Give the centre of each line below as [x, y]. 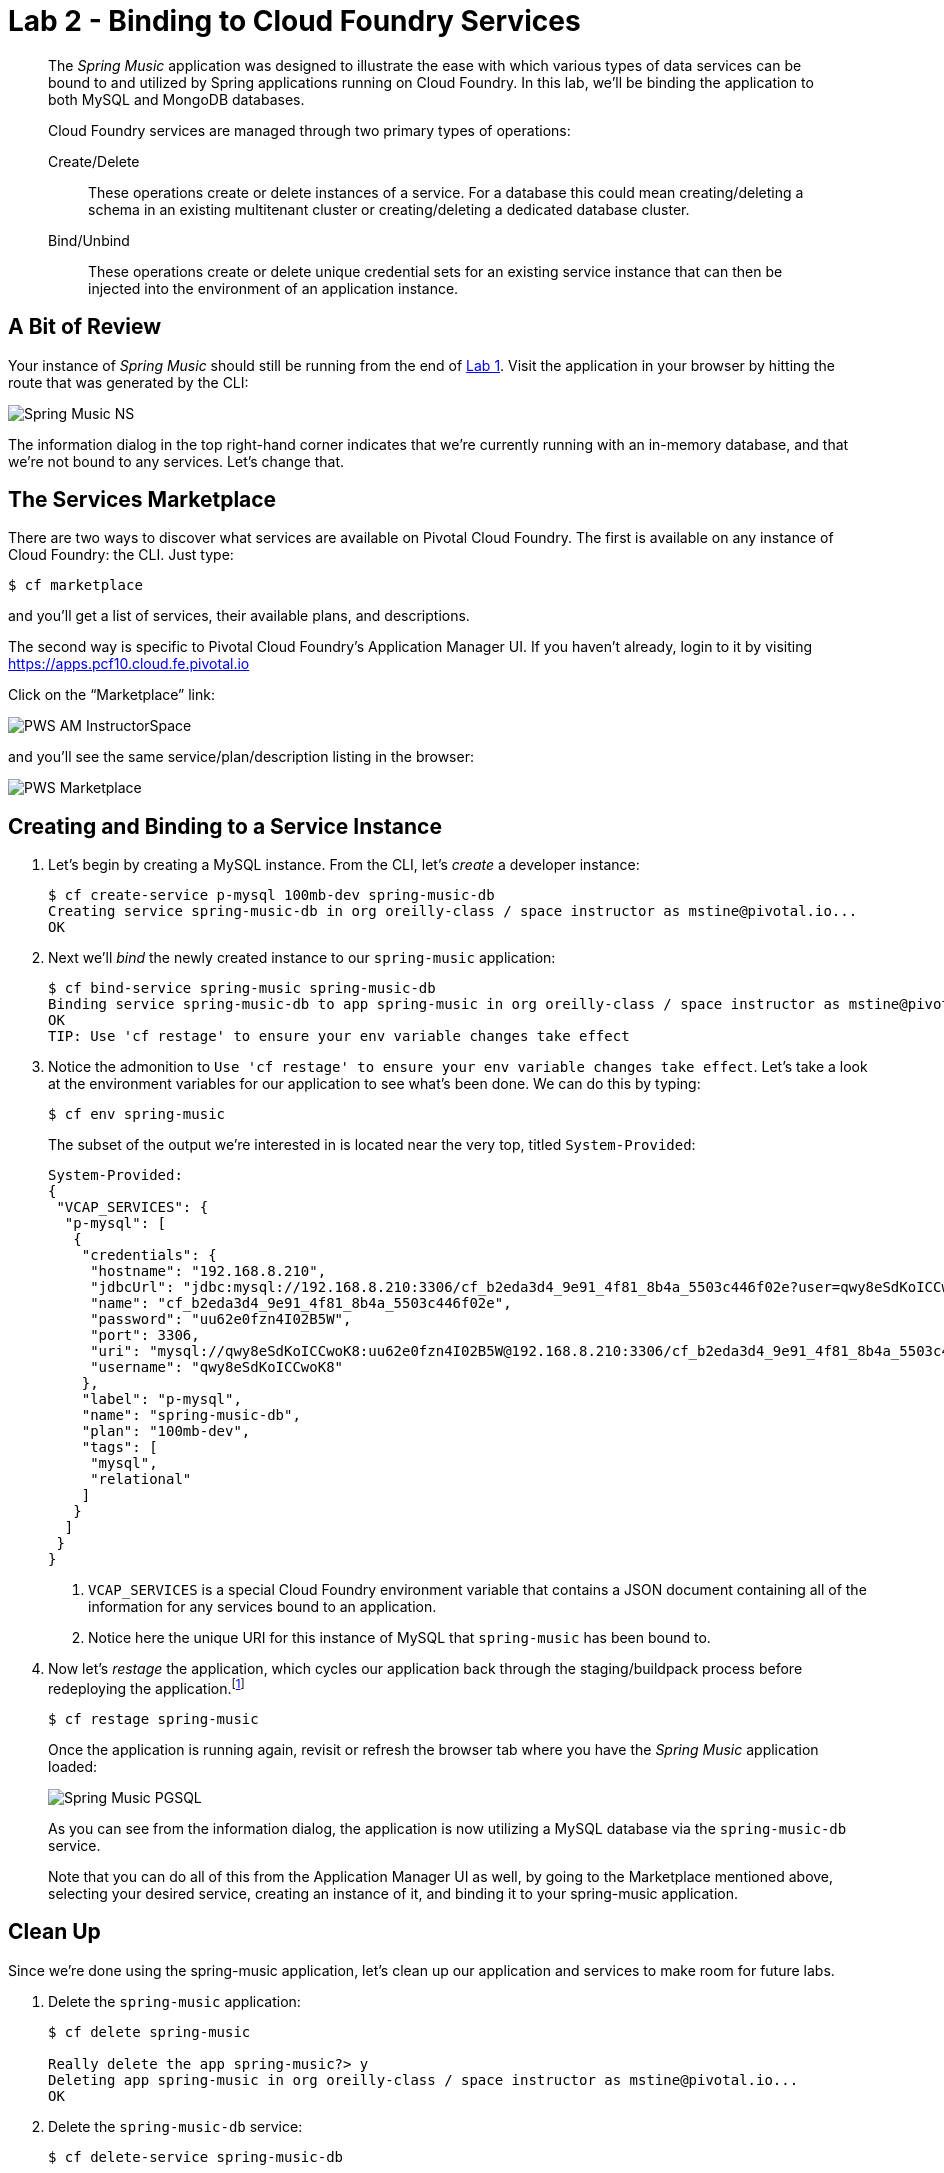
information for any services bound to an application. [262, 1607]
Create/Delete [94, 161]
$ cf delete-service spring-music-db [196, 2156]
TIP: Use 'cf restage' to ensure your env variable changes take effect [339, 1036]
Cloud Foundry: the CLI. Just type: [121, 555]
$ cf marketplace [75, 585]
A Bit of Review [85, 327]
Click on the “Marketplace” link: [111, 695]
